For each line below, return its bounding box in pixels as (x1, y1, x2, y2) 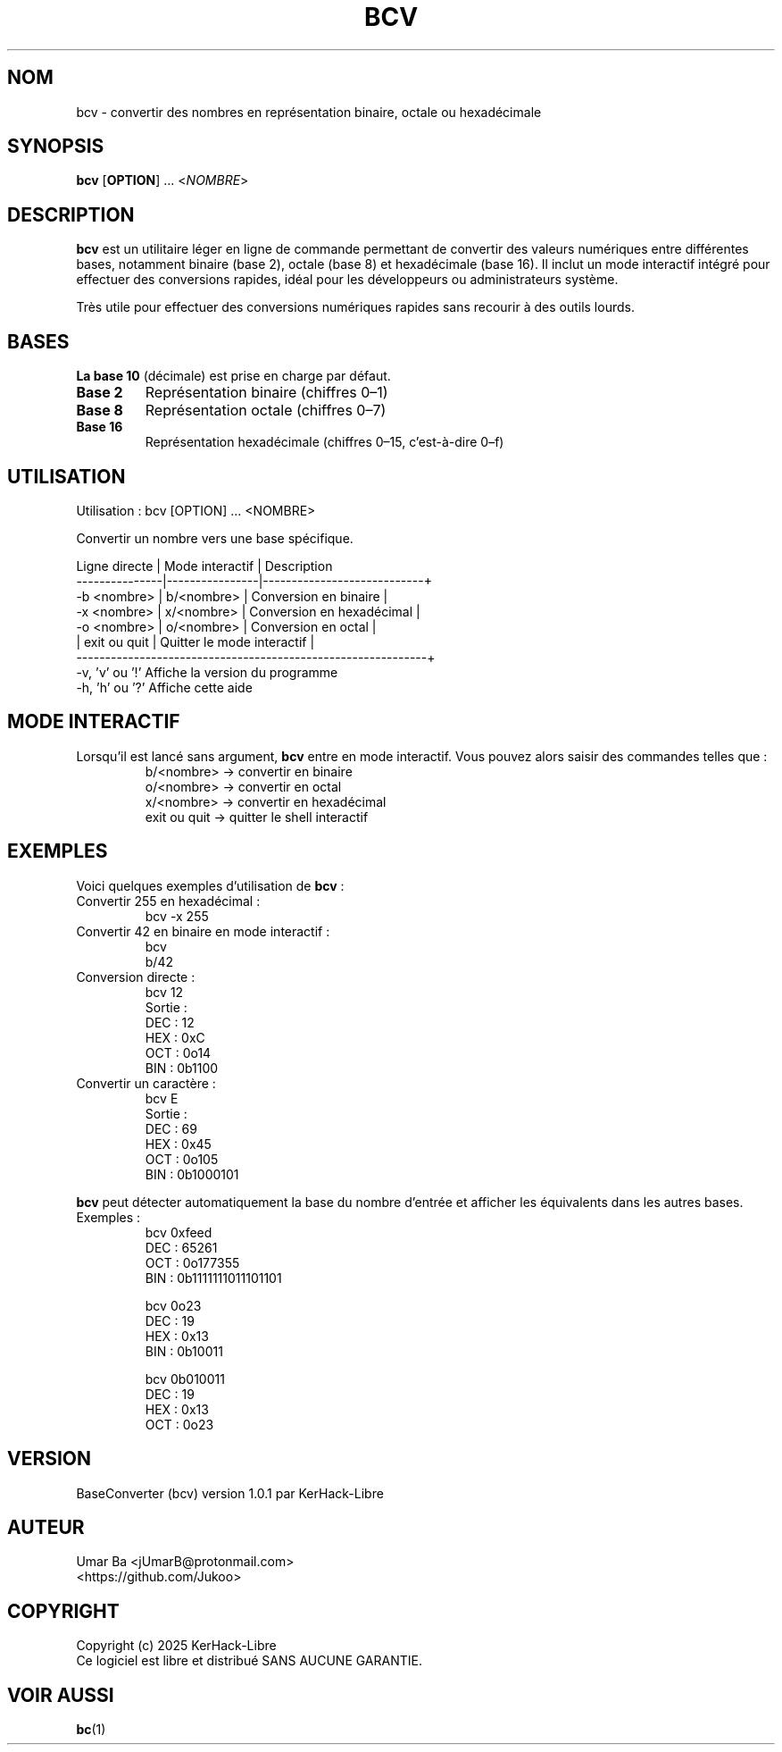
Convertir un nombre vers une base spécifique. (76, 530, 354, 546)
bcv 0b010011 (145, 1371, 225, 1387)
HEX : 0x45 (145, 1136, 212, 1152)
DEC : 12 (145, 1014, 195, 1030)
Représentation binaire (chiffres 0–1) (145, 383, 388, 402)
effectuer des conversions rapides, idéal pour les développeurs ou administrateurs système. (76, 272, 619, 288)
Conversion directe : (76, 968, 195, 985)
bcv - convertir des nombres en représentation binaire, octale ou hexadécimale (76, 104, 542, 120)
